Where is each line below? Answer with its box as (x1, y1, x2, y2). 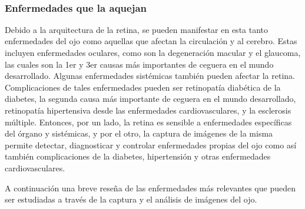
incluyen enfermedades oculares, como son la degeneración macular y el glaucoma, (5, 47, 301, 58)
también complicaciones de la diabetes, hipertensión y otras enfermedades (5, 150, 271, 162)
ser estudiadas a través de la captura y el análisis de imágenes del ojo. (5, 193, 257, 205)
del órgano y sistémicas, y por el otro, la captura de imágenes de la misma (5, 127, 273, 140)
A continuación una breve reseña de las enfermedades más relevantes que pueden (5, 181, 296, 194)
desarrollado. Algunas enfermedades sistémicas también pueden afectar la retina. (5, 69, 295, 82)
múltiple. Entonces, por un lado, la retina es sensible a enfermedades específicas (5, 115, 292, 128)
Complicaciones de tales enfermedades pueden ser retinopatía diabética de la (5, 81, 281, 93)
